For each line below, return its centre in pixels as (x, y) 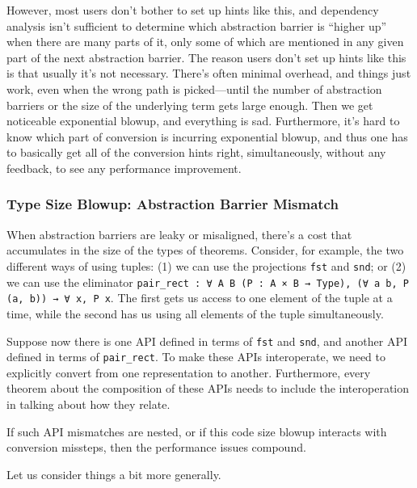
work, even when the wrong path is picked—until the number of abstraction (194, 88)
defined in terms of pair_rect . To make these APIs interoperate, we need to (196, 357)
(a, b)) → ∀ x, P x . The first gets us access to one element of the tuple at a (200, 298)
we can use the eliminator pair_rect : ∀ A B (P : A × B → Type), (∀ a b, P (208, 282)
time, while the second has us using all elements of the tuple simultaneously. (195, 313)
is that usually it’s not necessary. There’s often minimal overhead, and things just (209, 73)
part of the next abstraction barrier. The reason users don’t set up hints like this (206, 57)
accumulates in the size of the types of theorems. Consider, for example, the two (205, 250)
